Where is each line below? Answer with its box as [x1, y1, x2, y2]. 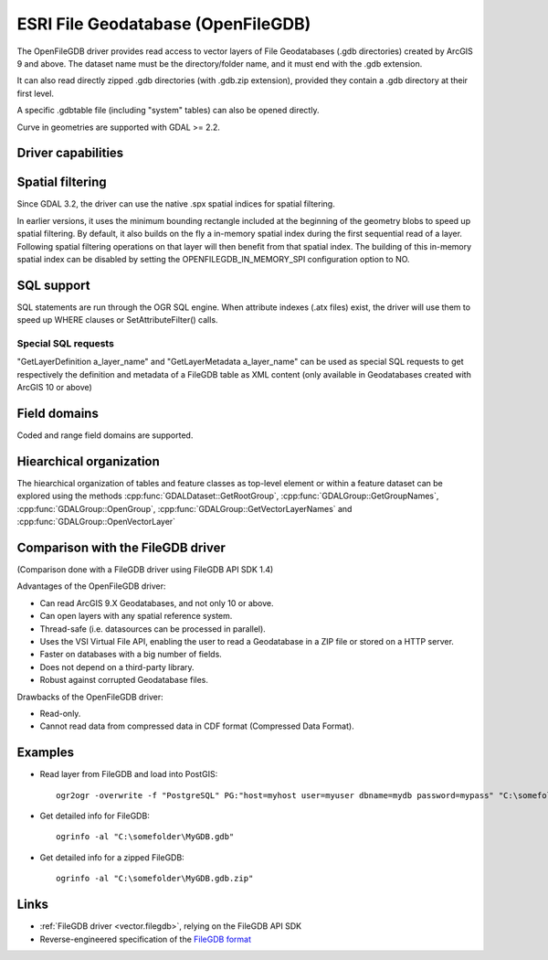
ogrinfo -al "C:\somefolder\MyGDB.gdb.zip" [56, 873, 254, 884]
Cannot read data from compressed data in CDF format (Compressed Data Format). [39, 720, 355, 731]
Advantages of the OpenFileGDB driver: [16, 581, 166, 592]
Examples [16, 745, 75, 761]
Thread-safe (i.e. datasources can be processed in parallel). [39, 623, 267, 635]
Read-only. [39, 709, 81, 719]
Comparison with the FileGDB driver [16, 540, 226, 555]
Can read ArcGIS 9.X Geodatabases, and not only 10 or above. [39, 597, 274, 608]
